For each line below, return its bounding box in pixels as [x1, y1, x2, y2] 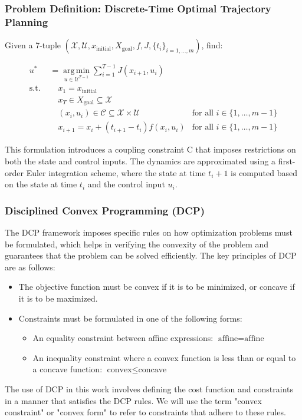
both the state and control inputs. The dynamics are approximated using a [5, 155, 275, 167]
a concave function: [32, 363, 103, 375]
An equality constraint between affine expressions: [32, 332, 214, 344]
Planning [5, 14, 48, 29]
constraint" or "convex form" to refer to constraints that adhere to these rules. [5, 406, 286, 418]
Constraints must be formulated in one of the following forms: [18, 312, 242, 324]
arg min [63, 66, 90, 75]
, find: [201, 39, 223, 51]
